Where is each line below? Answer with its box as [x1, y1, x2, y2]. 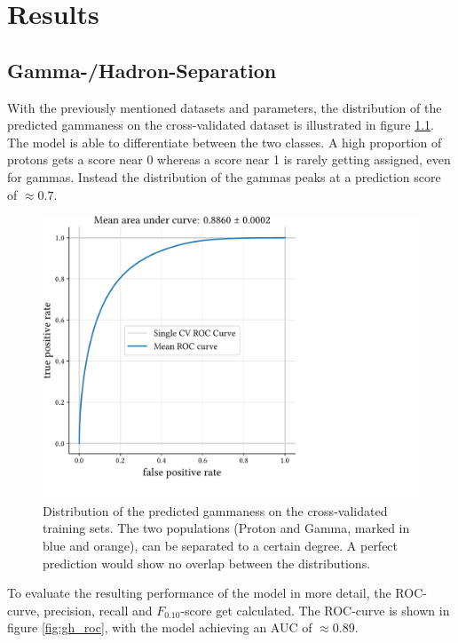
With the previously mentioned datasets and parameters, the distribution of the [7, 98, 442, 116]
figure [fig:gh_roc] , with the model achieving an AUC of [7, 618, 312, 637]
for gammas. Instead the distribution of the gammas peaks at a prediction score [7, 167, 441, 186]
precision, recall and [43, 600, 153, 619]
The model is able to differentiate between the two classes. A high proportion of [7, 132, 442, 151]
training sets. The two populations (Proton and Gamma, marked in [43, 519, 410, 537]
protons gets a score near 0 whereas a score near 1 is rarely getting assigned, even [7, 150, 451, 169]
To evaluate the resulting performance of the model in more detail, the [7, 583, 391, 602]
